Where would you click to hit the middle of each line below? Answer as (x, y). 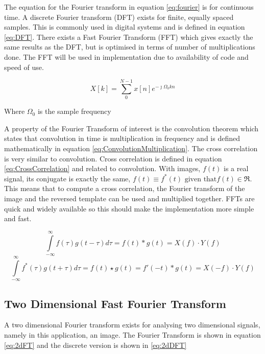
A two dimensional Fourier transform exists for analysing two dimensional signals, (132, 325)
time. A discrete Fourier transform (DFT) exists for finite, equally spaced (119, 17)
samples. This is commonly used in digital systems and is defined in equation (125, 27)
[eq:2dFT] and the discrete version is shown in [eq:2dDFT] (95, 345)
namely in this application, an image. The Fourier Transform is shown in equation (132, 334)
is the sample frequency (74, 111)
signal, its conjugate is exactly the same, (67, 178)
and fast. (18, 218)
